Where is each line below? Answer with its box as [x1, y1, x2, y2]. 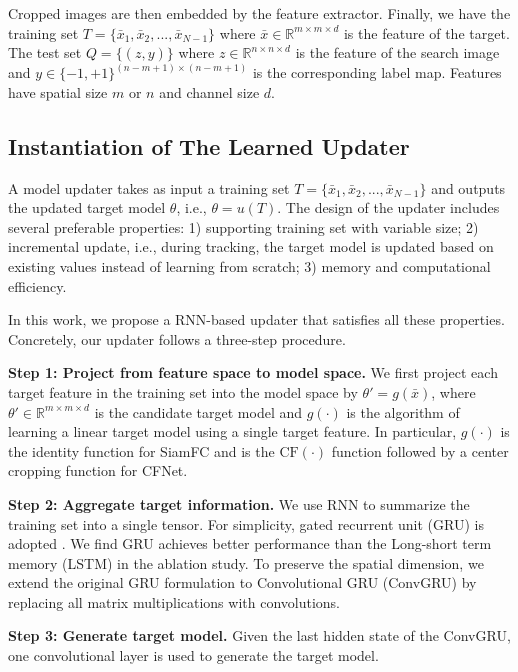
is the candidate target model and [94, 401, 303, 422]
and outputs [431, 177, 506, 198]
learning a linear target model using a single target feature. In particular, [8, 421, 457, 442]
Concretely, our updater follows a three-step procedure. [8, 328, 346, 349]
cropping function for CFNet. [8, 460, 188, 481]
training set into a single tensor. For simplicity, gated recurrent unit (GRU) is [8, 513, 484, 534]
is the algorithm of [346, 401, 460, 422]
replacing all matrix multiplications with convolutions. [8, 591, 340, 612]
